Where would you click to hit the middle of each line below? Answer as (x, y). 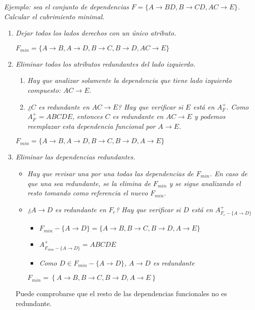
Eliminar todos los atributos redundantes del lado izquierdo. (106, 63)
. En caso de (229, 173)
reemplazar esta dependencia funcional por (91, 126)
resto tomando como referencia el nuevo (88, 193)
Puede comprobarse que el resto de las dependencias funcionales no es (121, 293)
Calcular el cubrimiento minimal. (54, 16)
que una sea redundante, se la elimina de (89, 183)
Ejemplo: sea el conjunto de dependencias (66, 6)
